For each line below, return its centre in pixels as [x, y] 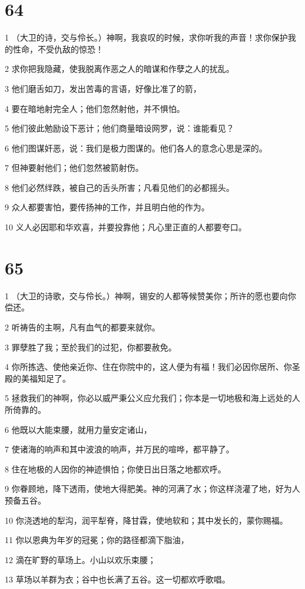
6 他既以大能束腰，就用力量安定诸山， [78, 429]
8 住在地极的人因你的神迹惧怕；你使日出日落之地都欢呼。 [115, 469]
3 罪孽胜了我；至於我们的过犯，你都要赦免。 [91, 347]
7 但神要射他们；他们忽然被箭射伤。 [74, 168]
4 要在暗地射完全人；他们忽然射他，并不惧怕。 [95, 108]
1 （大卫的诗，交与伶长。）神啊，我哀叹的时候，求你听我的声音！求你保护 [146, 37]
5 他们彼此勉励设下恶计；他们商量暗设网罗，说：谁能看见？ [120, 128]
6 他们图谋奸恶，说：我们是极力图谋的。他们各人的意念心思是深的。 [136, 148]
